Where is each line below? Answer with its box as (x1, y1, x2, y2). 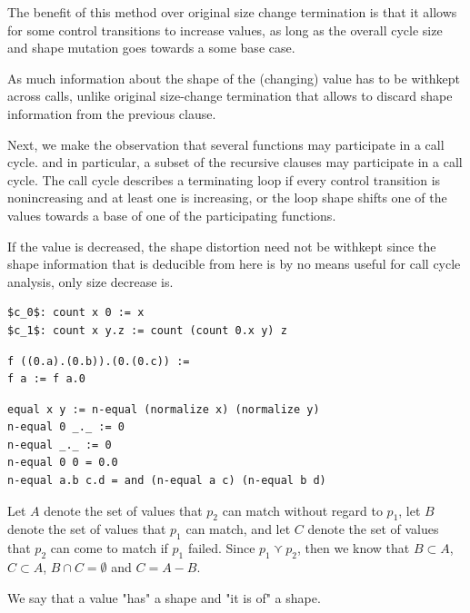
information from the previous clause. (7, 104, 216, 123)
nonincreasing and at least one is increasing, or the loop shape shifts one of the (7, 188, 447, 207)
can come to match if (50, 539, 168, 558)
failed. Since (187, 539, 255, 558)
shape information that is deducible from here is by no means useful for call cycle (7, 254, 461, 273)
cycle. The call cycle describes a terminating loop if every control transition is (7, 170, 441, 189)
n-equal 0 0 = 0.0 (7, 456, 118, 470)
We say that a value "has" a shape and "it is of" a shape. (7, 588, 321, 607)
